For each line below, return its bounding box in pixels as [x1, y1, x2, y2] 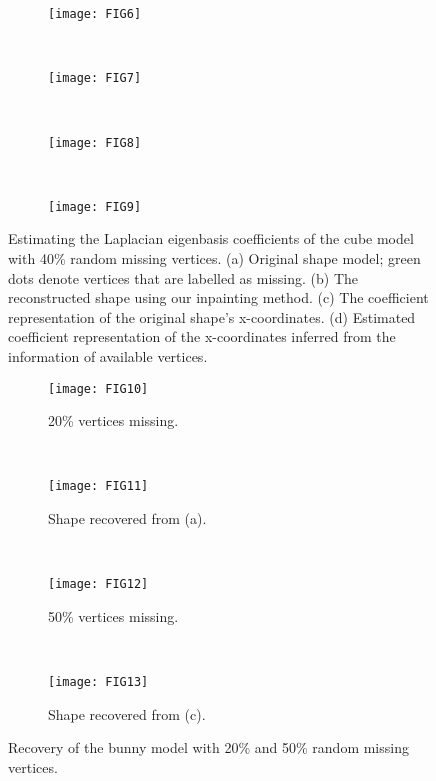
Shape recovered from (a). [48, 508, 207, 529]
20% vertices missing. [48, 410, 179, 431]
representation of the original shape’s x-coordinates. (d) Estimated [8, 306, 416, 327]
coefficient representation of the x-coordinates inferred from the [8, 326, 396, 347]
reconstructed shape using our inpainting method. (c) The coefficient [8, 287, 429, 308]
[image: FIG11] [48, 479, 149, 494]
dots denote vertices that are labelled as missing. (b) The [8, 267, 359, 288]
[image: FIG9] [48, 199, 142, 214]
